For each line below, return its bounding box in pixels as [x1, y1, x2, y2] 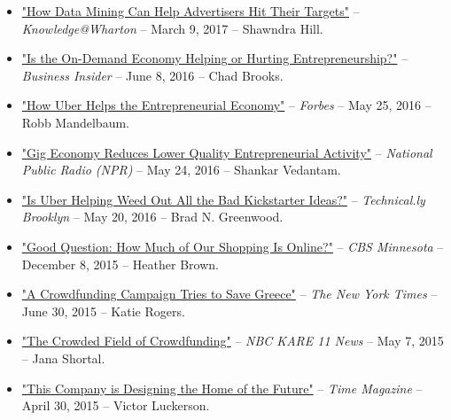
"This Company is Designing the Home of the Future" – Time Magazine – [21, 378, 423, 397]
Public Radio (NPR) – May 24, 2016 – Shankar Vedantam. [21, 160, 341, 179]
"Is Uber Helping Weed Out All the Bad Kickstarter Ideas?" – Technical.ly [21, 190, 425, 208]
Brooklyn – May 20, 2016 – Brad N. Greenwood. [21, 207, 284, 226]
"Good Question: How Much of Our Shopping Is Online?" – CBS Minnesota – [21, 237, 444, 255]
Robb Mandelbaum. [21, 113, 129, 131]
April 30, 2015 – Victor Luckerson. [21, 396, 210, 415]
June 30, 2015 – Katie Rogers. [21, 301, 185, 320]
